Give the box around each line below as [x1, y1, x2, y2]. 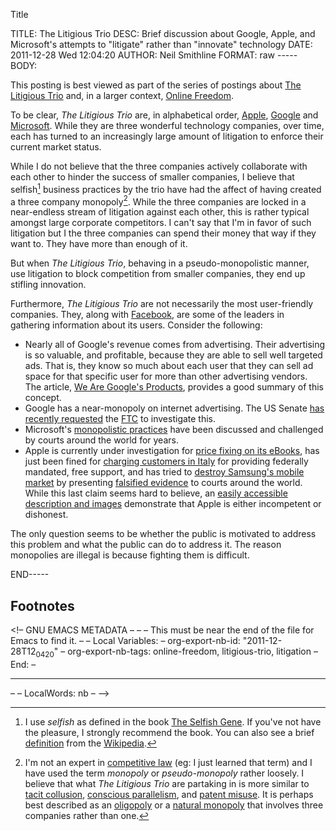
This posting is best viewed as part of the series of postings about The [10, 79, 302, 91]
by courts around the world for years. [24, 434, 179, 446]
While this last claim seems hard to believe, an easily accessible [24, 487, 288, 499]
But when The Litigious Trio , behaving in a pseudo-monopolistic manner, [10, 257, 310, 269]
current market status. [10, 141, 102, 153]
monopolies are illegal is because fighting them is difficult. [10, 549, 250, 561]
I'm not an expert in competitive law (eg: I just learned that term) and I [24, 756, 313, 768]
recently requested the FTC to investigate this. [24, 413, 217, 425]
